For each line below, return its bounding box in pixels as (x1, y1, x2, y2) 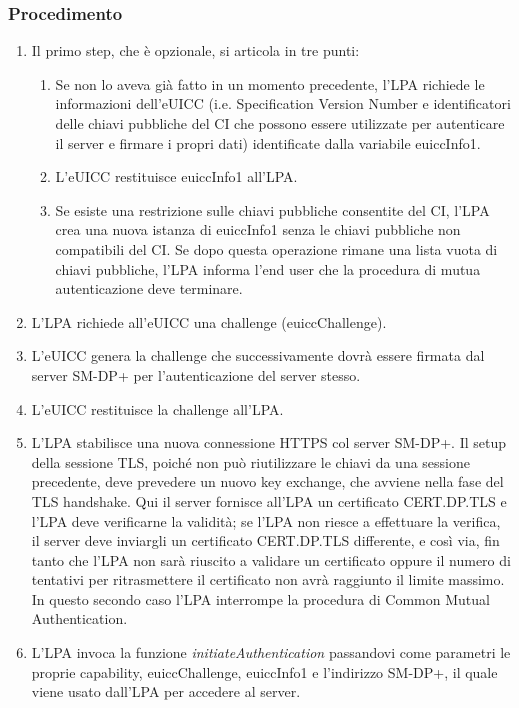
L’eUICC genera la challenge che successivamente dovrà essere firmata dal (31, 345, 485, 366)
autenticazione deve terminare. (55, 278, 243, 299)
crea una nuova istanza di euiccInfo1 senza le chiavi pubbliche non (55, 219, 461, 240)
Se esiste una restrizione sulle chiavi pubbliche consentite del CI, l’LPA (55, 199, 490, 220)
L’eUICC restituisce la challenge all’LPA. (31, 398, 284, 419)
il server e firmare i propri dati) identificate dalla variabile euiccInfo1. (55, 132, 481, 153)
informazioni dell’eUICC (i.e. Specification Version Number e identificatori (55, 93, 511, 114)
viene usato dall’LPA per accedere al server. (31, 681, 301, 702)
